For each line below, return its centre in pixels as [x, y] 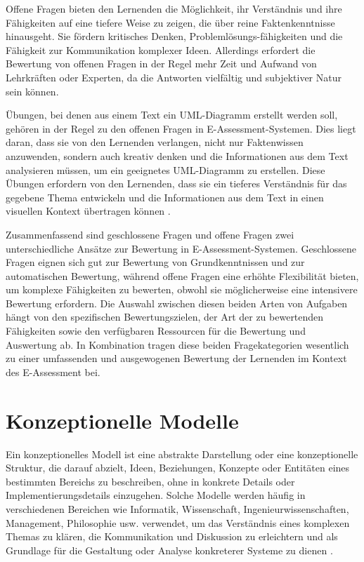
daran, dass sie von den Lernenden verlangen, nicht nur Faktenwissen [155, 142]
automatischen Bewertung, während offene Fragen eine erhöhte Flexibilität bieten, [182, 275]
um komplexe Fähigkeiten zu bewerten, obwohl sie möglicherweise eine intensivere [182, 289]
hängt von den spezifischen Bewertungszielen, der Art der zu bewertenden [165, 317]
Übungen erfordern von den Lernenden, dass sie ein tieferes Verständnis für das [176, 183]
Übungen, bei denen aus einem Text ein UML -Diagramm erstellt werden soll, [172, 115]
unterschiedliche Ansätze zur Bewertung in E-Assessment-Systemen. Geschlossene [181, 248]
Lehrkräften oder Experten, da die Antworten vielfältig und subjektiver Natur [174, 77]
